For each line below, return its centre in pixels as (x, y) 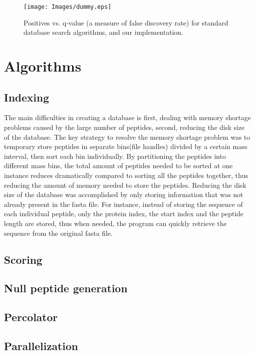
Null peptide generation (66, 288)
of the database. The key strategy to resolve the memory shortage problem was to (127, 137)
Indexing (27, 97)
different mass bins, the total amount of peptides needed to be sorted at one (118, 165)
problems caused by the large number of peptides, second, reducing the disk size (124, 127)
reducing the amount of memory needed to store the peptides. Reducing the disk (125, 185)
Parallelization (41, 345)
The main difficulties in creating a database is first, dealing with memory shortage (127, 117)
